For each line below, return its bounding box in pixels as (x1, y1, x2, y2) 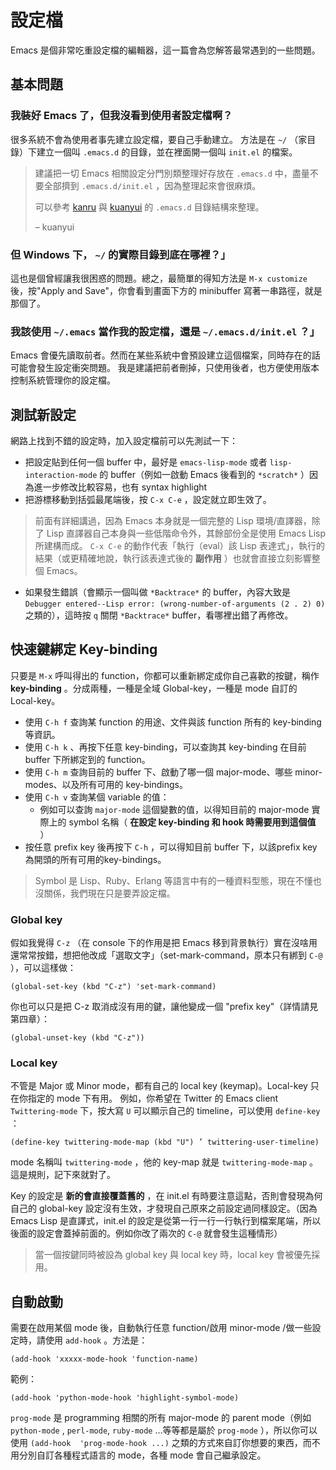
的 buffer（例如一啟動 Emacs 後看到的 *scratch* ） (99, 469, 310, 481)
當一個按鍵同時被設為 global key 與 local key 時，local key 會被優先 (34, 1249, 312, 1261)
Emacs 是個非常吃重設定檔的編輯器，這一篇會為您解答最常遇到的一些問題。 (10, 44, 321, 56)
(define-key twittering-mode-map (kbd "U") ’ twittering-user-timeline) (10, 1137, 320, 1148)
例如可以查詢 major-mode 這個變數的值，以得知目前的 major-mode (39, 803, 310, 815)
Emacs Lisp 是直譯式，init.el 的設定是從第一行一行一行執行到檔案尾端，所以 (10, 1215, 322, 1227)
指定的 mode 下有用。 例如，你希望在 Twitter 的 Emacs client (27, 1092, 279, 1105)
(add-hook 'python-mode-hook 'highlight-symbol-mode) (10, 1393, 240, 1403)
